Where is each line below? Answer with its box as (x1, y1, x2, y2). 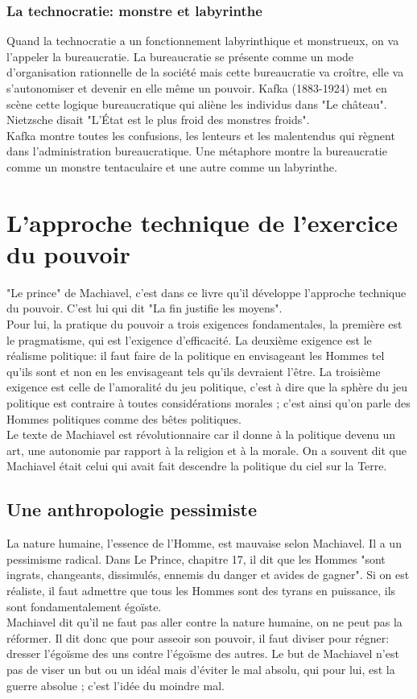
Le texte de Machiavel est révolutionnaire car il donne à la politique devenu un (6, 426, 395, 443)
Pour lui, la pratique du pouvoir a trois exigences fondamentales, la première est (6, 316, 403, 333)
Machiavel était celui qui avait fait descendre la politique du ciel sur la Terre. (6, 457, 387, 474)
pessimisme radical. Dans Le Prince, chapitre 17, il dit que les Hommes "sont (6, 550, 386, 567)
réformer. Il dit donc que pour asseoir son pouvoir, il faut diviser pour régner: (6, 629, 390, 646)
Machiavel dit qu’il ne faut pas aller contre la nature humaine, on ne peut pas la (6, 614, 403, 631)
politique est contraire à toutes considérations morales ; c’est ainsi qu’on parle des (6, 395, 411, 412)
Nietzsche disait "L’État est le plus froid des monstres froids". (6, 111, 310, 128)
